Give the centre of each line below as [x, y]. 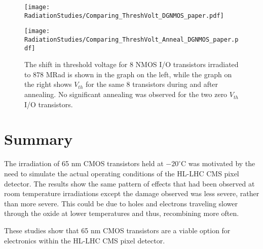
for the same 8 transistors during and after [152, 84]
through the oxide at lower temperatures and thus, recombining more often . [122, 213]
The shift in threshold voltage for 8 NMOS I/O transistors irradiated [131, 64]
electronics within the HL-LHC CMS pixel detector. [85, 240]
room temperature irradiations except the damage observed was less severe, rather [132, 193]
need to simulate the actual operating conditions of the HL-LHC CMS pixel [122, 173]
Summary [39, 139]
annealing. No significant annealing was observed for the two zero [126, 94]
